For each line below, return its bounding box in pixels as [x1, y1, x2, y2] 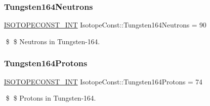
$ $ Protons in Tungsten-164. [5, 93, 96, 103]
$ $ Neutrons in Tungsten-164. [5, 36, 100, 46]
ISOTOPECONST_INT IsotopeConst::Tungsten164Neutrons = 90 [4, 20, 207, 30]
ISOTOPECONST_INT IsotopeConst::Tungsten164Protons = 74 [4, 76, 203, 86]
